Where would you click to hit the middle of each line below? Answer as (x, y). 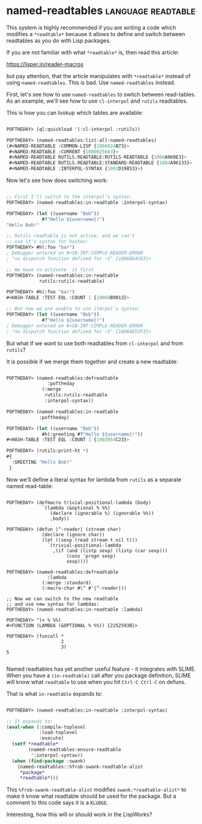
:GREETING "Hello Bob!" (42, 462)
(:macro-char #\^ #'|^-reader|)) (84, 588)
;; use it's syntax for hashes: (47, 242)
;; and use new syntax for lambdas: (53, 604)
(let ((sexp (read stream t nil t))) (90, 540)
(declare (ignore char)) (73, 534)
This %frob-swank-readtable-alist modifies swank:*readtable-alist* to (96, 790)
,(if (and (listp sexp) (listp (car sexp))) (110, 550)
